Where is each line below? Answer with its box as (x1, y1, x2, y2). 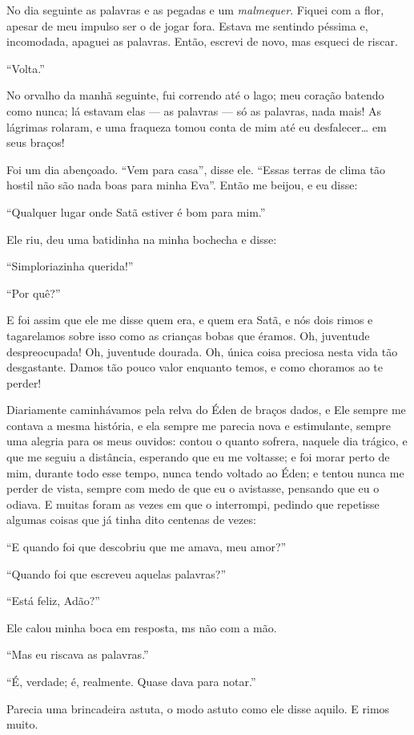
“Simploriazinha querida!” (6, 258, 134, 274)
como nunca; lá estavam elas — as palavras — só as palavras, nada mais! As (6, 102, 382, 119)
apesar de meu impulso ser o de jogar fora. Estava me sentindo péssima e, (6, 17, 368, 34)
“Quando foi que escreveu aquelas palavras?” (6, 565, 227, 582)
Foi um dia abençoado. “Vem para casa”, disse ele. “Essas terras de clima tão (6, 160, 386, 177)
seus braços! (6, 134, 65, 151)
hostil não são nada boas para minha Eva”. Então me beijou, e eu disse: (6, 177, 358, 193)
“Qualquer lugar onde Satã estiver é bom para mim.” (6, 203, 266, 220)
